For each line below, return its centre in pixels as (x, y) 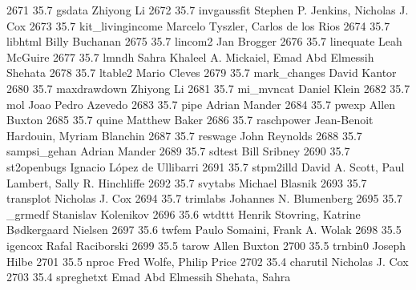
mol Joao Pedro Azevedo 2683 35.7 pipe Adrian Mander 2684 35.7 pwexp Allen (201, 104)
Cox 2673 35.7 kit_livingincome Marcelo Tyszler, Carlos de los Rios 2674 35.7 (198, 25)
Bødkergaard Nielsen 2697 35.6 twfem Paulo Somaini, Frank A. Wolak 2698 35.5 (204, 230)
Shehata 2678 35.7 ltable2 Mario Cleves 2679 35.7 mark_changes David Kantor (202, 72)
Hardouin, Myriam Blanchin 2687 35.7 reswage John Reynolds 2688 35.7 (184, 135)
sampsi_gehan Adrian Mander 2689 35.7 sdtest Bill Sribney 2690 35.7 (178, 151)
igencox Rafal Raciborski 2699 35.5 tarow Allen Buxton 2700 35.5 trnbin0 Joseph (206, 245)
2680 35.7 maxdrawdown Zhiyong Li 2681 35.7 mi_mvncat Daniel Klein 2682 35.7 (208, 88)
